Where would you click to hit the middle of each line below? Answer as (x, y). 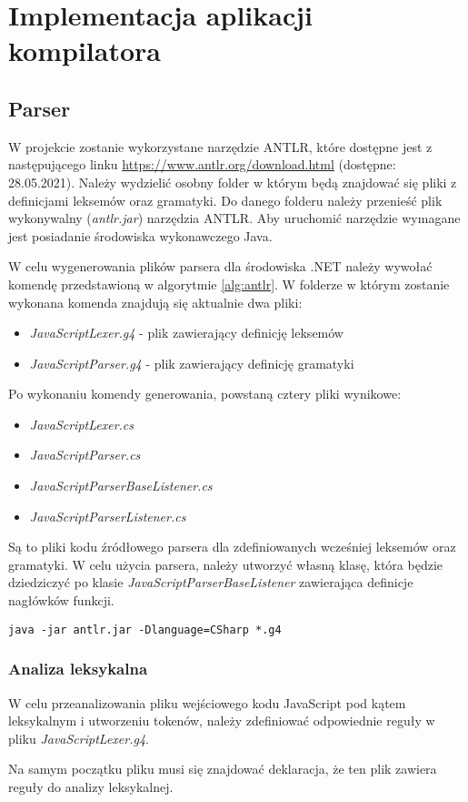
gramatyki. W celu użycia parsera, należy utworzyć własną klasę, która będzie (225, 564)
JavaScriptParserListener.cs (108, 516)
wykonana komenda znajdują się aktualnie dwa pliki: (155, 302)
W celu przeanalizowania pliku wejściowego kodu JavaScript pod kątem (207, 702)
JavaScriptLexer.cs (82, 424)
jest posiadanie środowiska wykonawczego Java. (140, 235)
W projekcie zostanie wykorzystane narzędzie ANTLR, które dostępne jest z (220, 146)
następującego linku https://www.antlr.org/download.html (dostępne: (202, 164)
